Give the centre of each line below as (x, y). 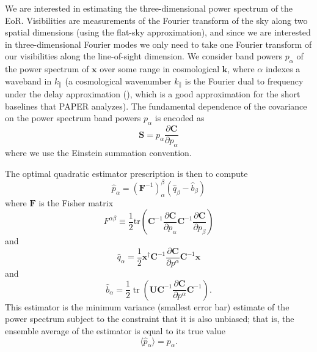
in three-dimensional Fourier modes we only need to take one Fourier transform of (158, 44)
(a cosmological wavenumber (118, 81)
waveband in (28, 81)
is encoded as (180, 118)
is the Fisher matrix (76, 202)
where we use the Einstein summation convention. (98, 153)
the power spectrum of (47, 69)
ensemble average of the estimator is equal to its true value (115, 330)
